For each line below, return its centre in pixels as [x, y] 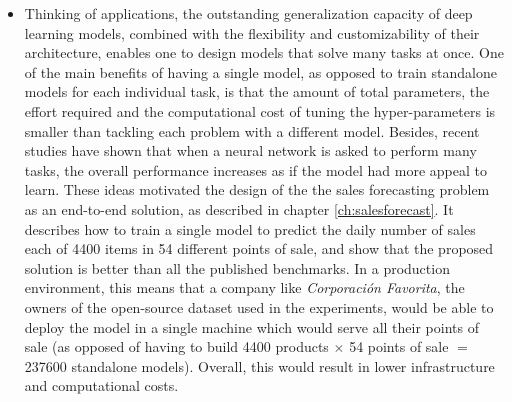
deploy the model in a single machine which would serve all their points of [251, 326]
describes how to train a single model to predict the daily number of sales [250, 228]
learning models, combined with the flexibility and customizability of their [252, 32]
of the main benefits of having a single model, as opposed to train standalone [260, 71]
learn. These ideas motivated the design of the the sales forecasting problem [257, 189]
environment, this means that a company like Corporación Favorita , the [244, 287]
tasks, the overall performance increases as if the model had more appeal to [255, 169]
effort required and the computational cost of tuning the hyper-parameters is [260, 110]
